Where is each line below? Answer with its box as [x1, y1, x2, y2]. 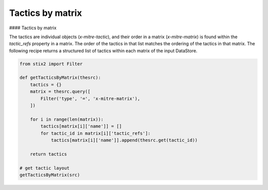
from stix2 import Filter [19, 61, 83, 66]
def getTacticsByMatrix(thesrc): [19, 75, 101, 80]
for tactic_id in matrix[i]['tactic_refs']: [40, 130, 151, 136]
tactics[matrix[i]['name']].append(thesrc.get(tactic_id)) [51, 137, 198, 143]
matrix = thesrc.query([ [30, 89, 91, 94]
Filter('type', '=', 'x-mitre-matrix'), [40, 96, 140, 101]
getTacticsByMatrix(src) [19, 172, 80, 178]
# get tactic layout [19, 165, 69, 171]
